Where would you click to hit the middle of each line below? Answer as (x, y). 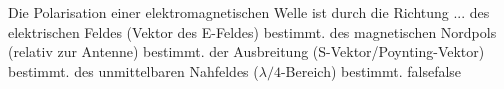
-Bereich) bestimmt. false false (371, 70)
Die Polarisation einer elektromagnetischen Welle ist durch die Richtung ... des (249, 12)
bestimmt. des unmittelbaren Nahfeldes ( (133, 70)
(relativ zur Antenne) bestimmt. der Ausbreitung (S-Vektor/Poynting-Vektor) (246, 51)
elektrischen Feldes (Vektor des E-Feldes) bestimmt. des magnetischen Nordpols (252, 31)
